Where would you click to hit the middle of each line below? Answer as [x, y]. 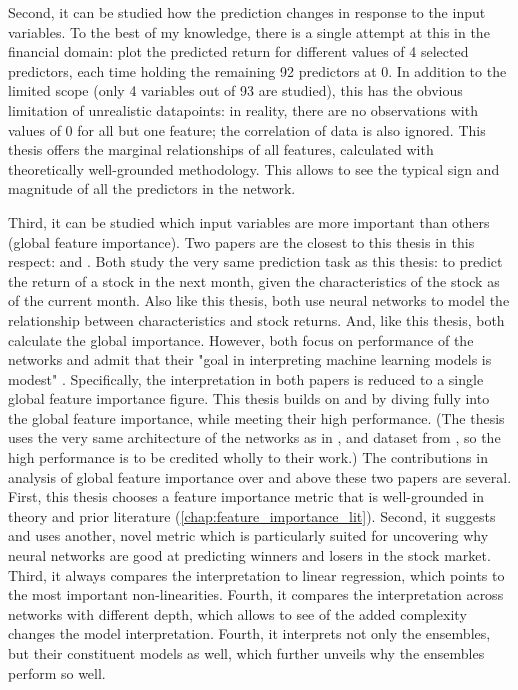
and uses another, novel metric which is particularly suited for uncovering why [248, 535]
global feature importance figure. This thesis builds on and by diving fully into [249, 398]
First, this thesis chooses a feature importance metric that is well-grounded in [246, 496]
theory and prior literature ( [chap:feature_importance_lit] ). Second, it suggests [252, 515]
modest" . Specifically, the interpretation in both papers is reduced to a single [246, 378]
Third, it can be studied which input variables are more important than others [249, 221]
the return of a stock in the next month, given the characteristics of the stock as [254, 280]
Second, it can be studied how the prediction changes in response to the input [247, 12]
